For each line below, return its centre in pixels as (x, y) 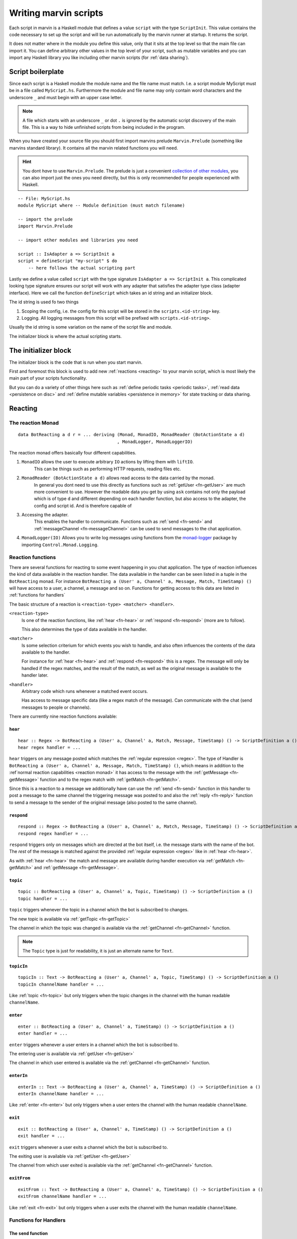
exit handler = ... (42, 1136)
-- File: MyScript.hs (44, 198)
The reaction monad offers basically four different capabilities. (73, 452)
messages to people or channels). (56, 707)
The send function (28, 1234)
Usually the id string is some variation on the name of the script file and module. (91, 327)
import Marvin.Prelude (46, 226)
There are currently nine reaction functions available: (63, 717)
